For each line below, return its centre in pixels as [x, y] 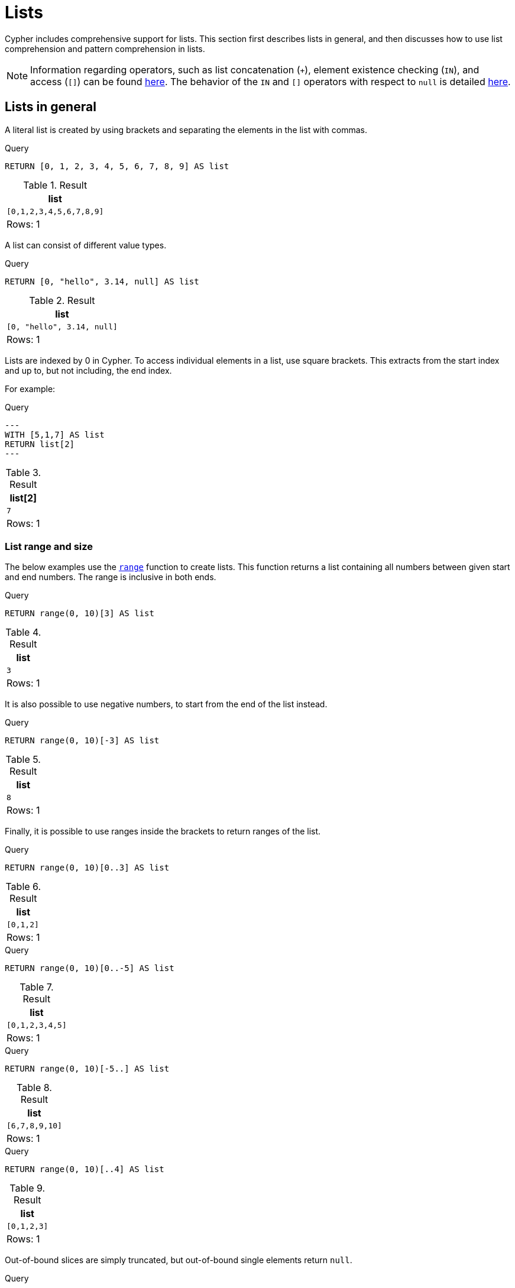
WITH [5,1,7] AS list [55, 434]
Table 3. [23, 472]
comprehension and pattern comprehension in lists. [105, 48]
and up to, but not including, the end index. [88, 370]
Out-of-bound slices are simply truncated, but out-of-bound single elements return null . [179, 1260]
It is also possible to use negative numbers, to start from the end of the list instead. [166, 704]
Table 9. [27, 1188]
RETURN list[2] [40, 444]
